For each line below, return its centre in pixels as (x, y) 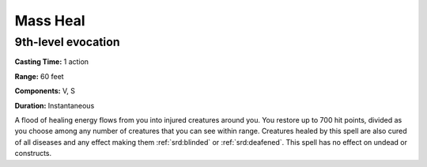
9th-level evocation (67, 42)
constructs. (33, 154)
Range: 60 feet (39, 76)
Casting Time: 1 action (52, 62)
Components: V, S (45, 91)
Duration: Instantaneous (55, 105)
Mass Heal (50, 21)
